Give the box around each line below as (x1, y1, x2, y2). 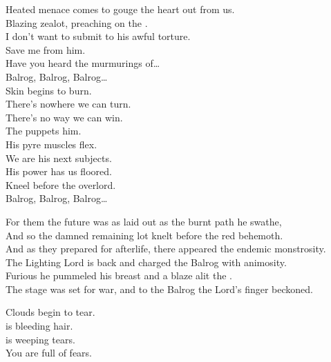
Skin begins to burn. (6, 83, 92, 97)
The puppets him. (6, 123, 82, 138)
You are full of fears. (6, 345, 93, 360)
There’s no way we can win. (6, 110, 123, 124)
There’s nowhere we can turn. (6, 97, 131, 111)
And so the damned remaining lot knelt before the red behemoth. (6, 228, 283, 242)
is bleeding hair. (6, 319, 73, 333)
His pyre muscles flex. (6, 137, 97, 151)
